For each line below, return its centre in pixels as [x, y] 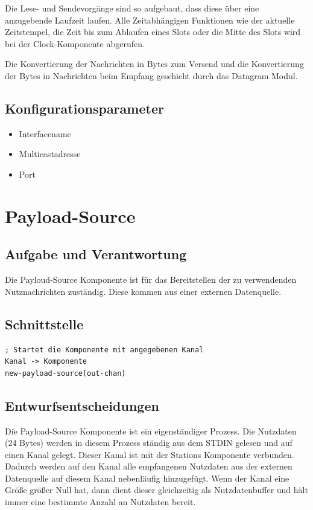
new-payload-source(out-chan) [65, 373]
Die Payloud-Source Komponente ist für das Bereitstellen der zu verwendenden [151, 279]
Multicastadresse [50, 154]
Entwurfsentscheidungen [82, 405]
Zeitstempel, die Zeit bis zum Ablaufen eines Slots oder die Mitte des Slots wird [153, 32]
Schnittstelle [44, 324]
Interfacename [45, 133]
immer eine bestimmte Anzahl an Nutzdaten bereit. [100, 502]
